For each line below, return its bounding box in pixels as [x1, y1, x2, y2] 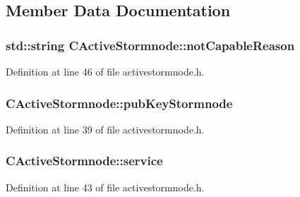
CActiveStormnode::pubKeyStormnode [6, 94, 233, 112]
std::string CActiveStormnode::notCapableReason [6, 36, 295, 54]
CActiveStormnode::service [6, 152, 163, 169]
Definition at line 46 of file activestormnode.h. [6, 64, 205, 78]
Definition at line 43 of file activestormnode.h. [6, 179, 205, 194]
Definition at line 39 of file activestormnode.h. [6, 121, 205, 136]
